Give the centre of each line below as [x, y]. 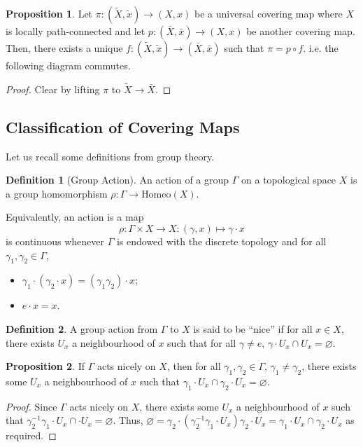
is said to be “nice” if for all [253, 328]
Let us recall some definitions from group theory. [110, 156]
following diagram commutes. [68, 65]
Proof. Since [31, 406]
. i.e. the [321, 48]
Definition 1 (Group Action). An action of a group [118, 180]
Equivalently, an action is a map [75, 217]
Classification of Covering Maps [123, 126]
